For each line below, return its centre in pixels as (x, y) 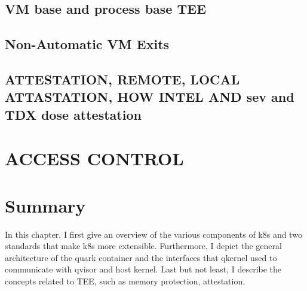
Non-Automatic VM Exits (87, 44)
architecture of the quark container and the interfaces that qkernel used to (141, 257)
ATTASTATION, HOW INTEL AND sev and (150, 97)
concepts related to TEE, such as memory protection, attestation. (125, 281)
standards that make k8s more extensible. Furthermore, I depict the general (143, 246)
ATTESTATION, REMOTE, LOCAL (122, 79)
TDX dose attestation (73, 114)
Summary (45, 205)
